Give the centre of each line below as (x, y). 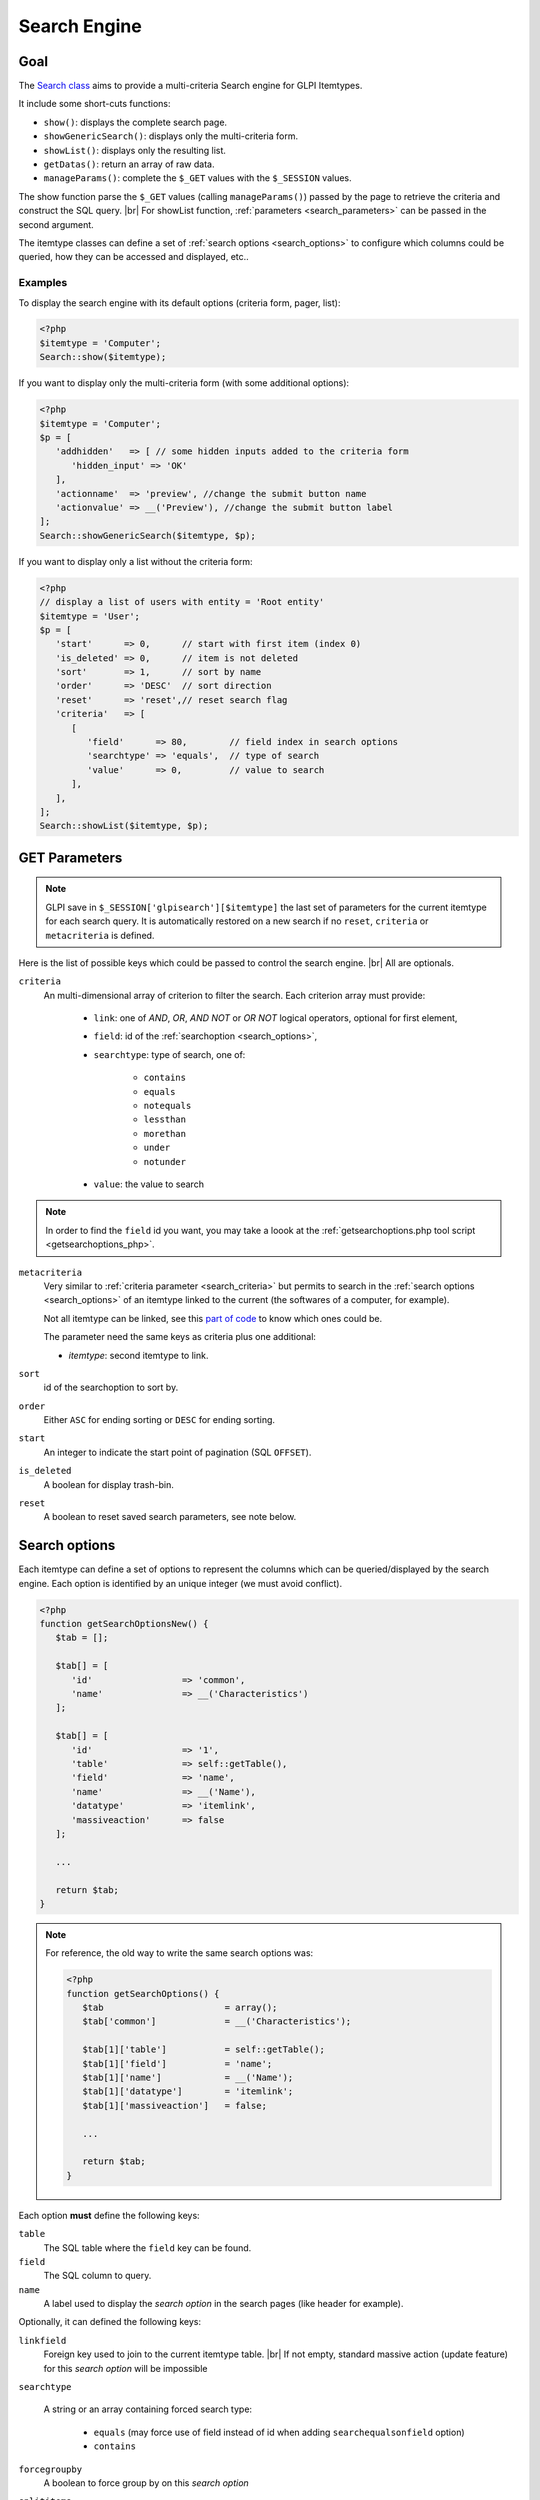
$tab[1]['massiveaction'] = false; (174, 2105)
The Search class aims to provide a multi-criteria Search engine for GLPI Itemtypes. (190, 86)
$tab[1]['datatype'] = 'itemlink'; (187, 2091)
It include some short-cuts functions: (94, 104)
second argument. (56, 224)
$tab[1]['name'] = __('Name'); (187, 2077)
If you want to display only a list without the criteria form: (135, 561)
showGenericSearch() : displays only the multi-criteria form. (171, 136)
